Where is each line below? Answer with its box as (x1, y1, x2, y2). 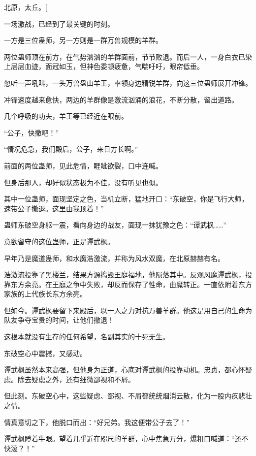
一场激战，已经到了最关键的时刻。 (4, 18, 114, 29)
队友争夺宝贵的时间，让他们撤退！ (4, 315, 114, 325)
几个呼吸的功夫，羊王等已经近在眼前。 (4, 111, 128, 121)
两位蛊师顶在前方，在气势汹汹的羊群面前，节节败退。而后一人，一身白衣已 (4, 51, 245, 62)
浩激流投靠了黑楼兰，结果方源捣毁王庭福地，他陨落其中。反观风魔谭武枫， (4, 269, 245, 280)
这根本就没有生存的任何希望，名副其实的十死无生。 (4, 331, 169, 342)
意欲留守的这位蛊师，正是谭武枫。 (4, 236, 114, 246)
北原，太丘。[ (4, 2, 47, 12)
